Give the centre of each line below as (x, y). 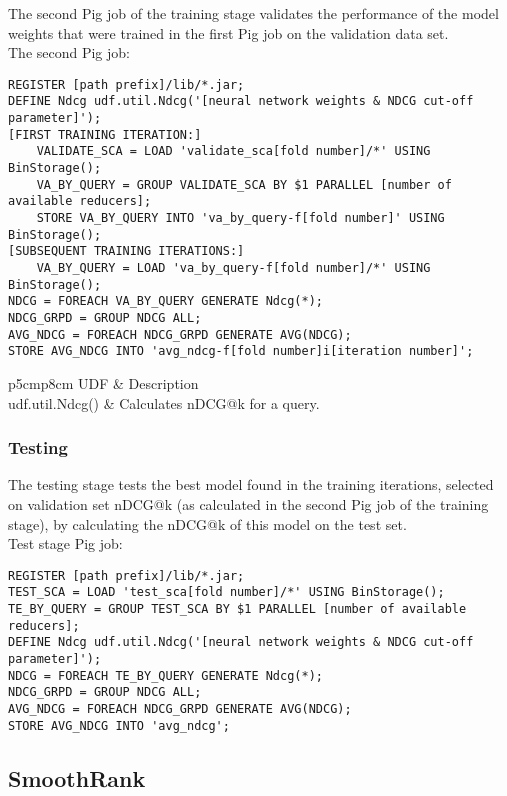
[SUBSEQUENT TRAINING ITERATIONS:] (126, 251)
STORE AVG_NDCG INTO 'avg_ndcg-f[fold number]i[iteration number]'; (241, 351)
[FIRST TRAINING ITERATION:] (105, 134)
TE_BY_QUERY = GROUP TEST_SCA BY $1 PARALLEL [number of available (237, 609)
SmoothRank (77, 777)
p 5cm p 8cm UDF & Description (103, 382)
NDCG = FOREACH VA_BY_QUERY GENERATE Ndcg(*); (165, 301)
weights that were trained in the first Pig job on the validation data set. (228, 32)
